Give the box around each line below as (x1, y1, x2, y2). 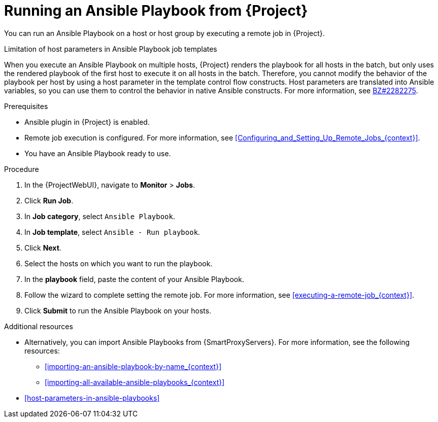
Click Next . (24, 243, 61, 252)
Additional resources (4, 322, 73, 331)
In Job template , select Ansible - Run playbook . (24, 227, 200, 236)
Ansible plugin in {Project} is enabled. (24, 117, 150, 126)
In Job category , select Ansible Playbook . (24, 212, 175, 221)
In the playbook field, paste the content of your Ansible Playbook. (24, 274, 244, 284)
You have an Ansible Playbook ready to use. (24, 149, 171, 158)
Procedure (4, 164, 39, 173)
